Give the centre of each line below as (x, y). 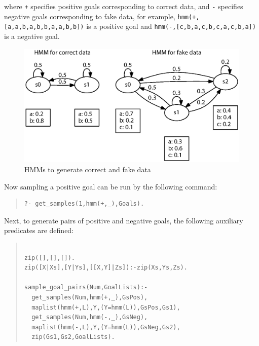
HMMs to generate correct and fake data (88, 169)
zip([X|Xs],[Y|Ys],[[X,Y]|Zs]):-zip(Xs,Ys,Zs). (106, 268)
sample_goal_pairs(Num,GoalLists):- (86, 287)
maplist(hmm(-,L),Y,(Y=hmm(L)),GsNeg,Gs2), (106, 327)
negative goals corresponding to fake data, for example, (90, 16)
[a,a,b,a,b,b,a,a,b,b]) (44, 27)
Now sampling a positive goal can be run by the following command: (111, 186)
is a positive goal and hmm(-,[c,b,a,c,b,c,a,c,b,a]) (171, 26)
